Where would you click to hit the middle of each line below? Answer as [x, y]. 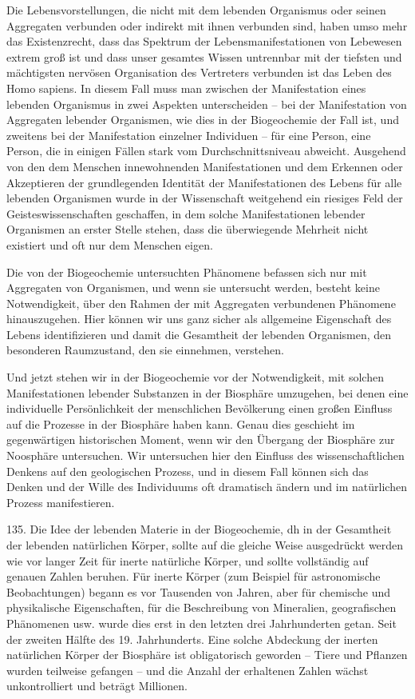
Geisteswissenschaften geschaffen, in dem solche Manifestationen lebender [186, 213]
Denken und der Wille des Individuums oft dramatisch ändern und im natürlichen [207, 487]
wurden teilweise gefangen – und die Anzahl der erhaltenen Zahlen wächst [188, 670]
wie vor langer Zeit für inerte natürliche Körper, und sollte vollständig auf [188, 560]
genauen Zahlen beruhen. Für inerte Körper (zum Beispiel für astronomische [194, 576]
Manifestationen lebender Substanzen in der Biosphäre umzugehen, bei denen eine [207, 392]
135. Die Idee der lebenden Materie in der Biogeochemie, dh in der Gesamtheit [199, 529]
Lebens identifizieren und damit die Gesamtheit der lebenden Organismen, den [199, 334]
